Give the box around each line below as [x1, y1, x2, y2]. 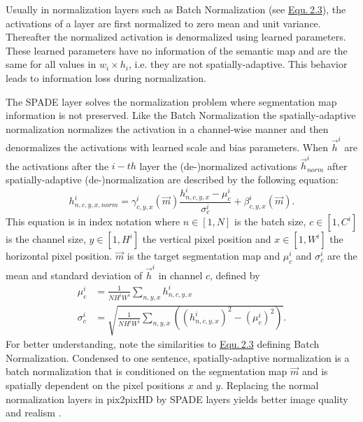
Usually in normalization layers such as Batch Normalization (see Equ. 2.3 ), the [6, 2, 346, 16]
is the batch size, [234, 214, 306, 229]
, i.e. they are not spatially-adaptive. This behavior [128, 57, 348, 71]
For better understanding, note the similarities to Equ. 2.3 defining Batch [6, 337, 320, 351]
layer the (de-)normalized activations [139, 158, 297, 173]
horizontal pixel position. [6, 248, 113, 263]
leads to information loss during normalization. [6, 70, 206, 85]
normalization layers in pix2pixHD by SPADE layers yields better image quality [6, 391, 348, 406]
